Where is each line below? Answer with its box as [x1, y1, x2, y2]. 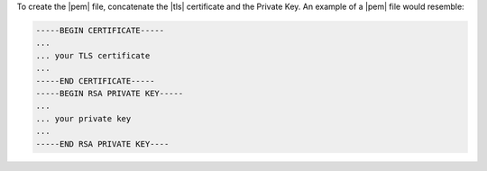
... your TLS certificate [35, 50, 151, 60]
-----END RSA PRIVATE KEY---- [35, 139, 170, 148]
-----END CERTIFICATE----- [35, 76, 155, 85]
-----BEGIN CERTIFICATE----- [35, 25, 165, 35]
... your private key [35, 113, 132, 123]
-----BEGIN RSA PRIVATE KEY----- [35, 88, 184, 98]
